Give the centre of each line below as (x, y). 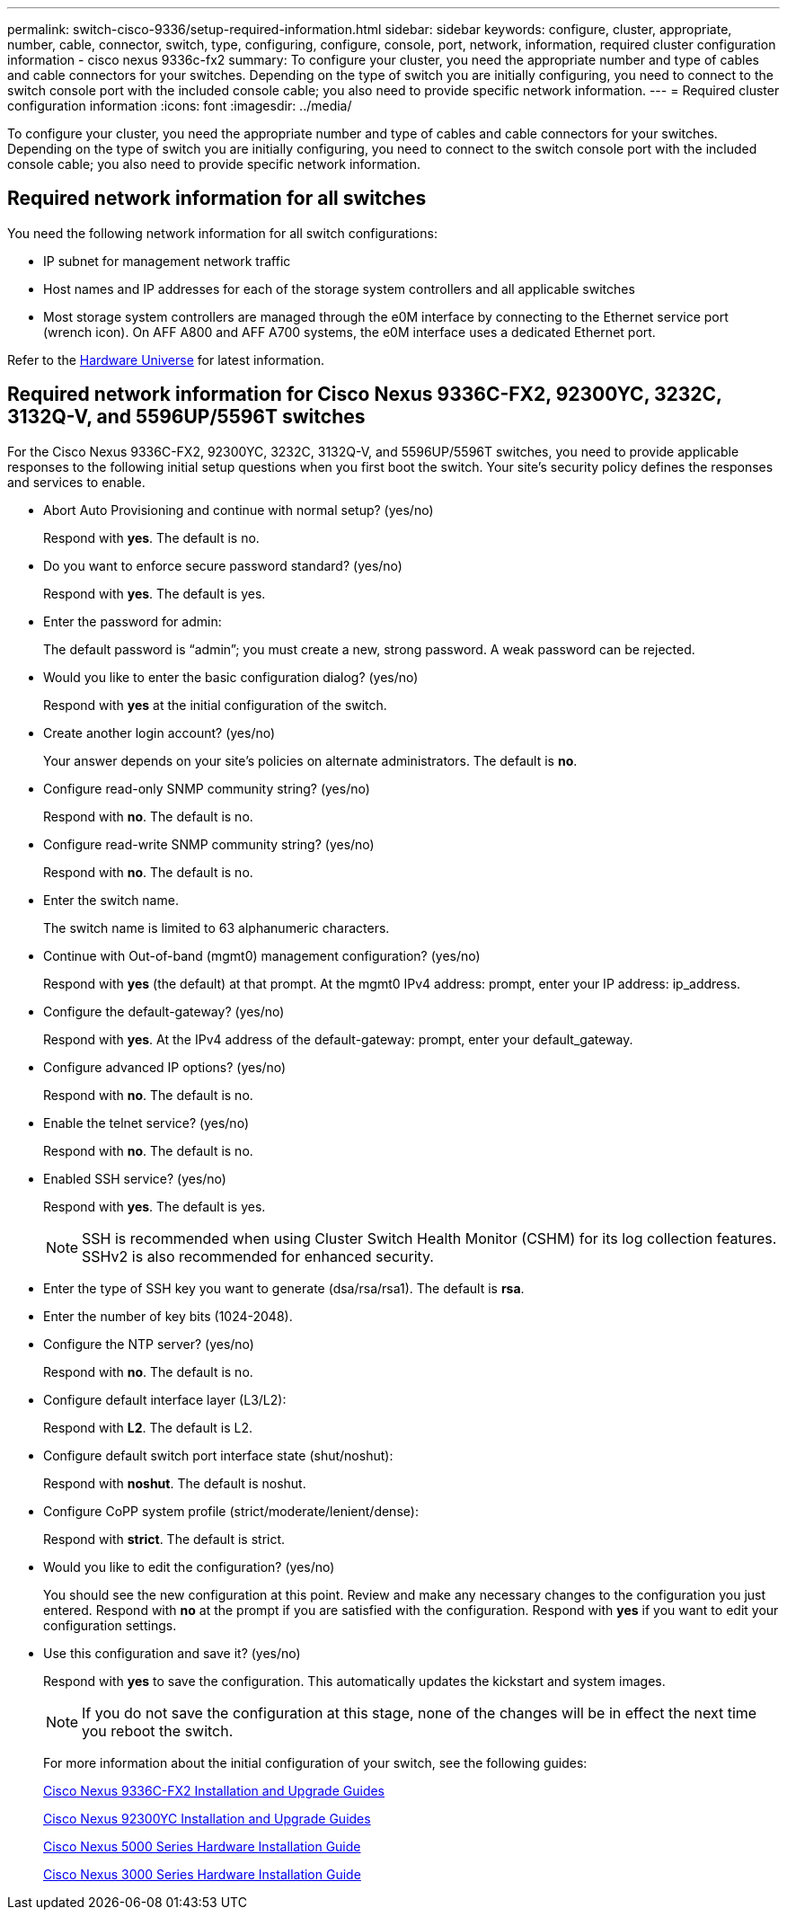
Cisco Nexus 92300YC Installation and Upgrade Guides (207, 1818)
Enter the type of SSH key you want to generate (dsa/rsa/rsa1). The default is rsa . (284, 1288)
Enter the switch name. (111, 900)
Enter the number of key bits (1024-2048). (168, 1316)
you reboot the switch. (158, 1731)
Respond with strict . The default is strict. (164, 1539)
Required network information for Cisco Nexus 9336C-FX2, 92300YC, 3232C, (365, 395)
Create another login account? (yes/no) (159, 732)
